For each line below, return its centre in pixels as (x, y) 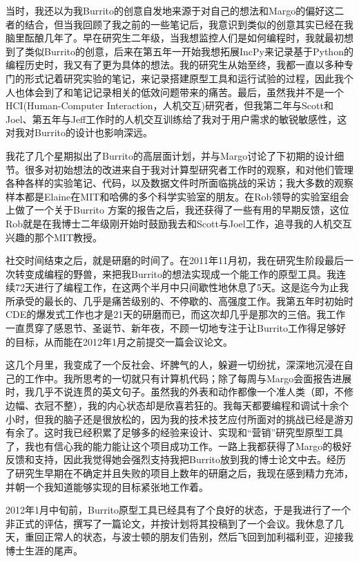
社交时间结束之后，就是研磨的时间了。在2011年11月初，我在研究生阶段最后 (175, 260)
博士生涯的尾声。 (44, 550)
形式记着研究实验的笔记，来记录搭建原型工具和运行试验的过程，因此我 (184, 78)
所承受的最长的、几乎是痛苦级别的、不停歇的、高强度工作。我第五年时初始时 (179, 300)
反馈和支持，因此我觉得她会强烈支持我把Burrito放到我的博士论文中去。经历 (176, 459)
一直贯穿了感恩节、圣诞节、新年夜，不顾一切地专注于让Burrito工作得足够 (171, 328)
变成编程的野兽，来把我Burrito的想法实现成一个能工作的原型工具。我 (181, 273)
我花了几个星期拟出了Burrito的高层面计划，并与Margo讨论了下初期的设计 (170, 155)
